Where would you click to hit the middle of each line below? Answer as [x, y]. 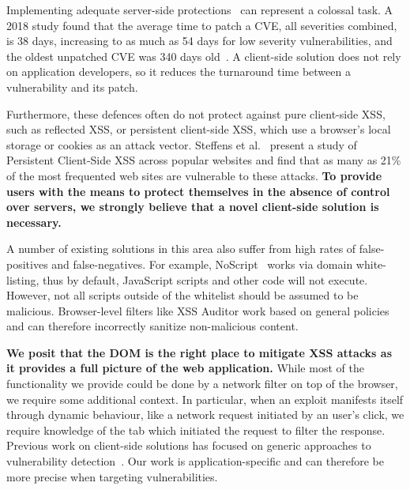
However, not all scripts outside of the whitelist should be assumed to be [182, 295]
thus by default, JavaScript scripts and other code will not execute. [205, 279]
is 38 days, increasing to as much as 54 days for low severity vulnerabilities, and [199, 41]
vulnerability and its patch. [72, 87]
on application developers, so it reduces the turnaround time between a [179, 72]
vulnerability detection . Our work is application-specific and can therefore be [195, 461]
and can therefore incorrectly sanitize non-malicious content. [152, 326]
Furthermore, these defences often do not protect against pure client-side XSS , [196, 113]
